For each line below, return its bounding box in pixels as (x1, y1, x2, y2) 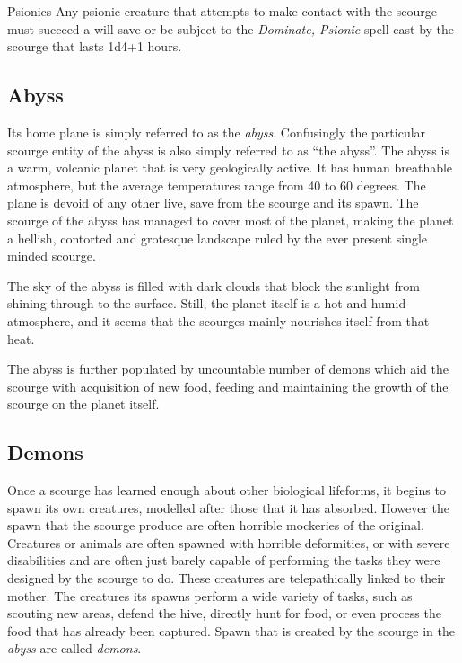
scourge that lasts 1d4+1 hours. (7, 37, 182, 56)
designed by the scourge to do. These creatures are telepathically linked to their (7, 569, 446, 588)
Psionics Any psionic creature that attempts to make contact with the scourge (7, 2, 437, 20)
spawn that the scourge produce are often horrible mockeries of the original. (7, 516, 424, 535)
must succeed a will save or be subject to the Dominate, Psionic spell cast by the (7, 19, 455, 38)
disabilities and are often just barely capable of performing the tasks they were (7, 551, 440, 570)
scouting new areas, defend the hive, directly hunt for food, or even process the (7, 604, 441, 623)
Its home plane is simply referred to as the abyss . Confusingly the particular (7, 122, 426, 141)
